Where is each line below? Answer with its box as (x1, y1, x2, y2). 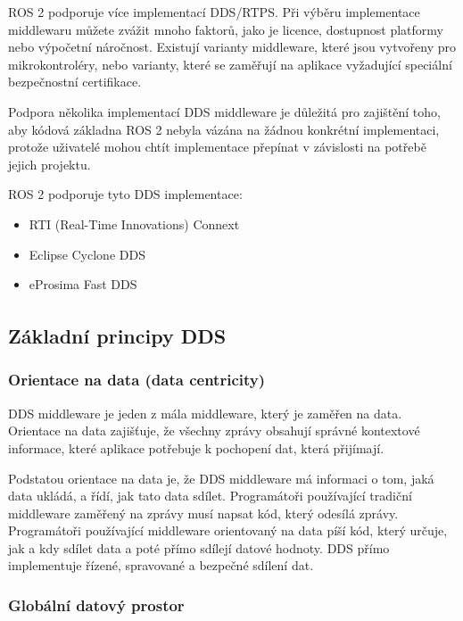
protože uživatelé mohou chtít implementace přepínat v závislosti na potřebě (8, 137, 426, 156)
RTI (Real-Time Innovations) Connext (29, 214, 240, 233)
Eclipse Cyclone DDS (29, 244, 145, 263)
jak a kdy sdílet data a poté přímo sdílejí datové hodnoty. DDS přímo (8, 538, 390, 557)
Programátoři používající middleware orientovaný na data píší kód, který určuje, (8, 521, 448, 540)
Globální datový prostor (8, 593, 185, 616)
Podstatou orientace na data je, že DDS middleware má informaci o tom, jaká (8, 468, 434, 487)
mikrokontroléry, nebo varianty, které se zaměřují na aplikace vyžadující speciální (8, 54, 452, 73)
